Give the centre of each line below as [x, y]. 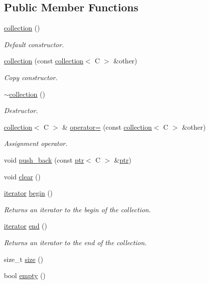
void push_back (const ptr [44, 159]
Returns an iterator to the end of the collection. [75, 242]
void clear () [22, 176]
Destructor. [21, 110]
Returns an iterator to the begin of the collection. [78, 209]
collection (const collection [44, 61]
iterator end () [26, 226]
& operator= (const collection [107, 127]
